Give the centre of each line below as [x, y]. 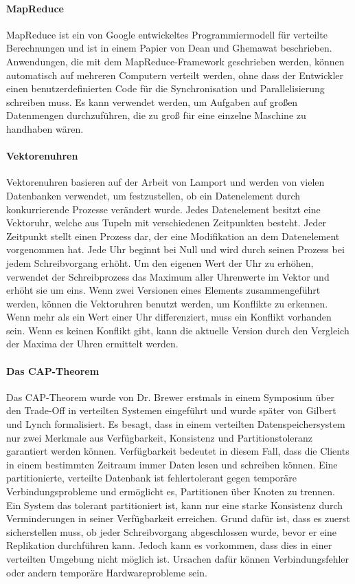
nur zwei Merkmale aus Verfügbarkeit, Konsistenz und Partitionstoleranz [160, 437]
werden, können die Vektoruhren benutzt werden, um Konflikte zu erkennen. [167, 303]
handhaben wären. [45, 128]
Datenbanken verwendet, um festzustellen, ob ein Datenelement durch [153, 195]
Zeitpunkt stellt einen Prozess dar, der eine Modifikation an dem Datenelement [173, 236]
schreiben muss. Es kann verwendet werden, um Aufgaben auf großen [152, 101]
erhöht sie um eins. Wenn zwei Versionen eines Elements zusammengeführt [163, 290]
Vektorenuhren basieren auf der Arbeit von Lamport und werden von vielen [165, 182]
